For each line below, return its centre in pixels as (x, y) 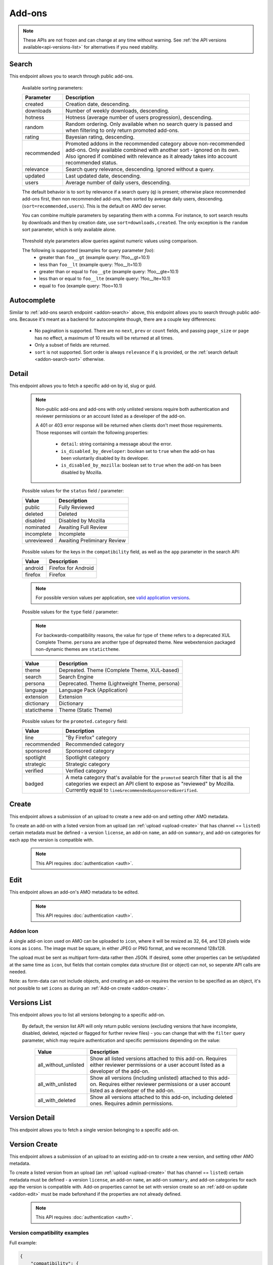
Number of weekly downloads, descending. (117, 111)
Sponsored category (90, 751)
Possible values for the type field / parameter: (70, 612)
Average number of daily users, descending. (118, 183)
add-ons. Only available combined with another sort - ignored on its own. (153, 150)
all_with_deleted (57, 1101)
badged (34, 784)
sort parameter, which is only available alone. (69, 229)
